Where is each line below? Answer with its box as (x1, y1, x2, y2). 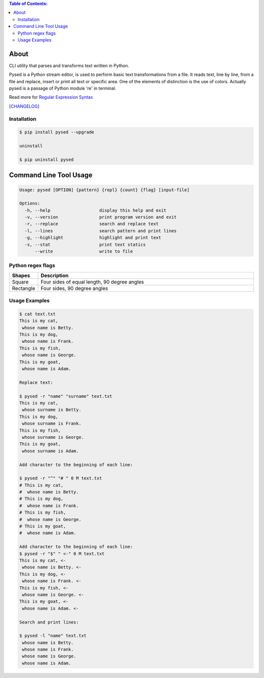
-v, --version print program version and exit (24, 214, 177, 220)
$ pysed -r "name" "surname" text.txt (19, 393, 112, 399)
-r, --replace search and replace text (24, 221, 159, 227)
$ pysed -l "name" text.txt (19, 633, 87, 638)
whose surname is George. (22, 434, 84, 440)
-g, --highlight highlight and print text (24, 235, 161, 241)
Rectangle (12, 285, 36, 292)
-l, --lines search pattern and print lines (24, 228, 177, 233)
